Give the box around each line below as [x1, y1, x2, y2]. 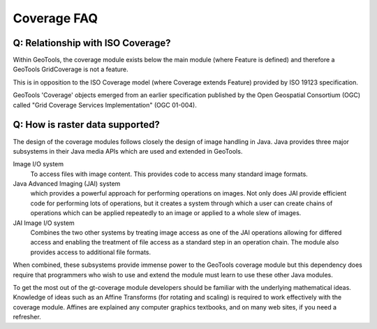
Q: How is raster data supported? [13, 119, 161, 131]
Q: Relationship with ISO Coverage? [13, 37, 171, 49]
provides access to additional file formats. [30, 248, 151, 256]
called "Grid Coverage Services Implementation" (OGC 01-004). [13, 101, 197, 109]
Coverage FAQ [13, 10, 98, 26]
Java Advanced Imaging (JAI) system [13, 180, 121, 188]
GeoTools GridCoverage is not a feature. [13, 65, 128, 73]
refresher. [13, 313, 41, 321]
